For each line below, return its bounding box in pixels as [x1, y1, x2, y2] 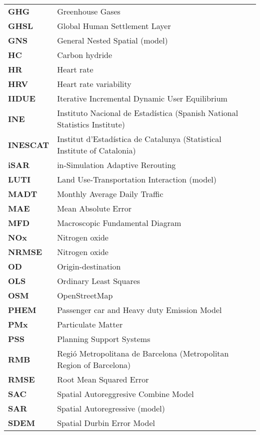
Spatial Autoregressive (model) [57, 402, 165, 414]
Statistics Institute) [57, 118, 125, 130]
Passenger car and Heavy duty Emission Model [57, 304, 222, 315]
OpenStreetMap [57, 289, 113, 301]
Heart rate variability [57, 78, 131, 89]
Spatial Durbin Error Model [57, 417, 155, 428]
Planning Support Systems [57, 333, 150, 344]
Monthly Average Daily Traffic [57, 188, 163, 199]
